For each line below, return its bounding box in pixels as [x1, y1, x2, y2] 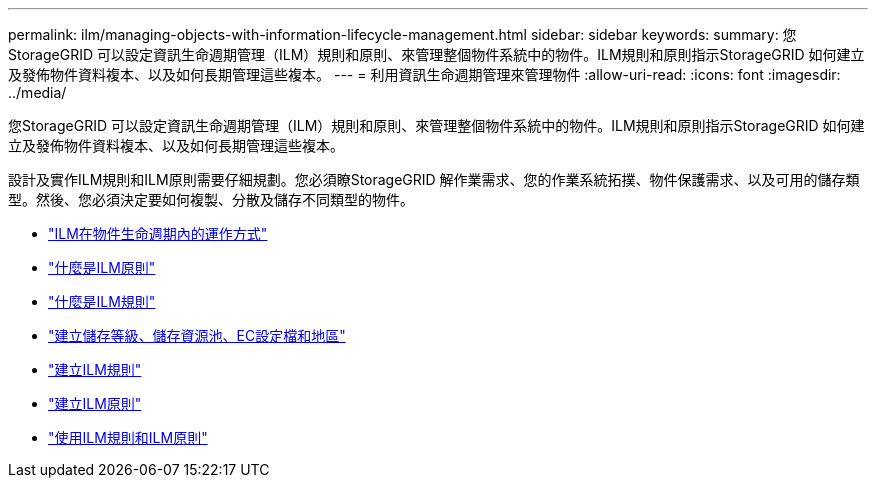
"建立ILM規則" [48, 361, 142, 378]
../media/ [8, 84, 67, 101]
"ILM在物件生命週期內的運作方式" [48, 225, 268, 242]
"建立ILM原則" [48, 395, 142, 412]
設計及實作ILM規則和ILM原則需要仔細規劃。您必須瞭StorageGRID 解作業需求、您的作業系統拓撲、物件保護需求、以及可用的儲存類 [8, 171, 860, 188]
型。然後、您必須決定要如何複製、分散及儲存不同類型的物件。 [8, 191, 414, 208]
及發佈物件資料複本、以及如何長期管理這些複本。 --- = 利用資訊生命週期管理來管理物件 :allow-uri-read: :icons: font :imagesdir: [8, 66, 841, 83]
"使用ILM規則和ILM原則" [48, 429, 208, 446]
